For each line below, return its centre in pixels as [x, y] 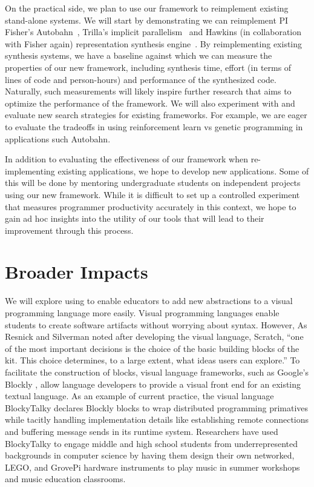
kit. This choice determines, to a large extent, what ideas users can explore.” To [152, 360]
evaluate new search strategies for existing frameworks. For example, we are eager [156, 115]
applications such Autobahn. [58, 138]
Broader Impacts [77, 272]
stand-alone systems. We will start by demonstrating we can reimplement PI [147, 20]
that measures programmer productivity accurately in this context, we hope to [151, 206]
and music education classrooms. [65, 479]
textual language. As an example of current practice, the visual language [139, 396]
